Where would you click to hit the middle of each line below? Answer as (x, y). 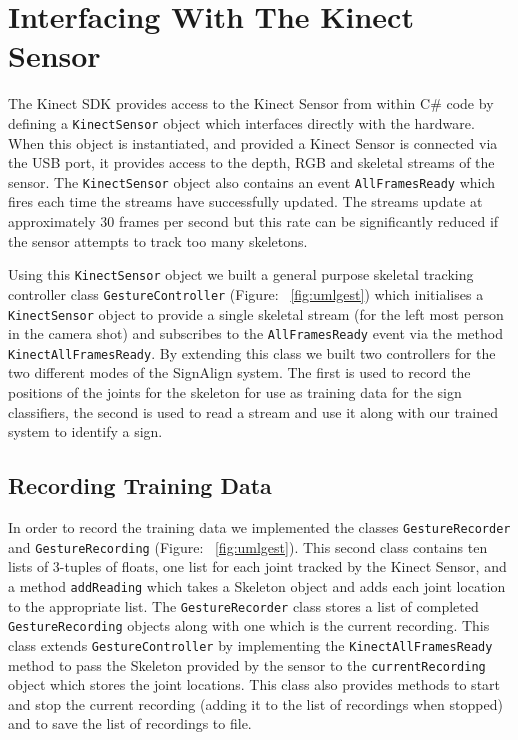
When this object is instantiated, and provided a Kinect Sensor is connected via (253, 142)
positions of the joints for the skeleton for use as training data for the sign (235, 392)
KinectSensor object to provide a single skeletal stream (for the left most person (256, 313)
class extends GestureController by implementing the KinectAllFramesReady (250, 644)
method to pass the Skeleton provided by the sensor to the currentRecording (247, 664)
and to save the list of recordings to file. (130, 723)
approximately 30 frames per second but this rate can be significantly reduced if (253, 221)
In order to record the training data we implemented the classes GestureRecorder (259, 527)
